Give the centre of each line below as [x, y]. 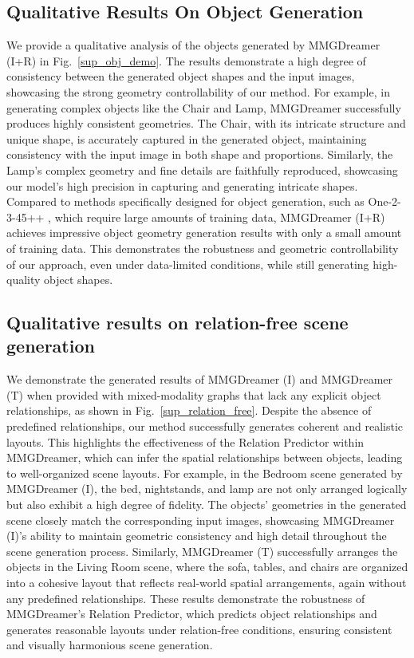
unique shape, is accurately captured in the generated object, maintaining [187, 138]
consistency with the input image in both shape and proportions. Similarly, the [200, 154]
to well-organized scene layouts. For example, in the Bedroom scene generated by [205, 473]
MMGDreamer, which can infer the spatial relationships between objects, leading [205, 457]
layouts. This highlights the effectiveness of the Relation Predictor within [185, 441]
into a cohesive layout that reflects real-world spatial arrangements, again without [207, 583]
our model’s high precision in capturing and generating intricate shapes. [182, 185]
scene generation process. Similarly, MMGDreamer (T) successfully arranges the [202, 551]
